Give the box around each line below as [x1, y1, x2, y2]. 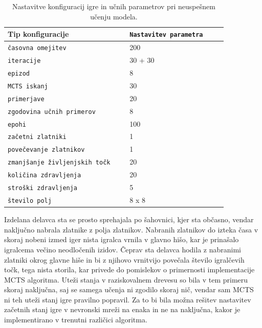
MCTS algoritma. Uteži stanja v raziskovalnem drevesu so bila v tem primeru [4, 274, 248, 285]
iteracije [8, 57, 41, 64]
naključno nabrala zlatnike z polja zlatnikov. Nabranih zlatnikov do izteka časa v [4, 224, 258, 235]
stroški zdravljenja [8, 184, 78, 192]
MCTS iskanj [8, 82, 48, 90]
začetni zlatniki [8, 133, 67, 141]
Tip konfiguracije [8, 29, 69, 39]
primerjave [8, 95, 45, 103]
